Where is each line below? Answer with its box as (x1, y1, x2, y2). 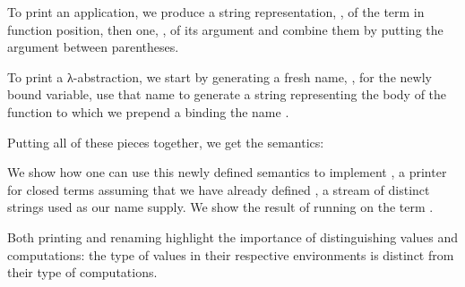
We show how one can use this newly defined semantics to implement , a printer (7, 163, 447, 181)
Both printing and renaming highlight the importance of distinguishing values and (7, 227, 459, 246)
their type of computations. (7, 263, 158, 282)
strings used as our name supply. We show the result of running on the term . (7, 198, 434, 216)
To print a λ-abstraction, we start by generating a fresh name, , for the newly (7, 67, 432, 86)
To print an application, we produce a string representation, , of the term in (7, 3, 425, 21)
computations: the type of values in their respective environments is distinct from (7, 245, 454, 264)
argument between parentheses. (7, 38, 179, 56)
